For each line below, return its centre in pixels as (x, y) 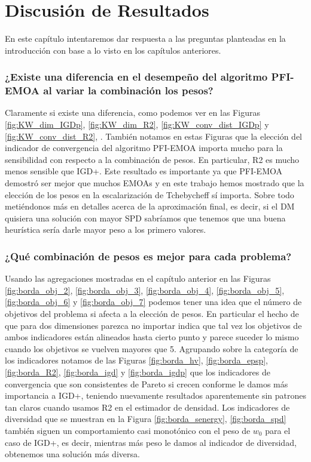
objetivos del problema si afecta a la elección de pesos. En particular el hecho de (152, 313)
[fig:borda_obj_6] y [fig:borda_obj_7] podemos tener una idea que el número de (153, 302)
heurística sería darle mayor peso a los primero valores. (106, 230)
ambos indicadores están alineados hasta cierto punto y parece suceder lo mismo (152, 337)
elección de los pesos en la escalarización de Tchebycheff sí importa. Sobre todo (150, 194)
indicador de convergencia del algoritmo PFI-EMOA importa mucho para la (144, 148)
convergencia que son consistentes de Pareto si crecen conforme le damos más (147, 384)
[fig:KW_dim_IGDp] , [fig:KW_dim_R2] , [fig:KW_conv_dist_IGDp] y (137, 124)
